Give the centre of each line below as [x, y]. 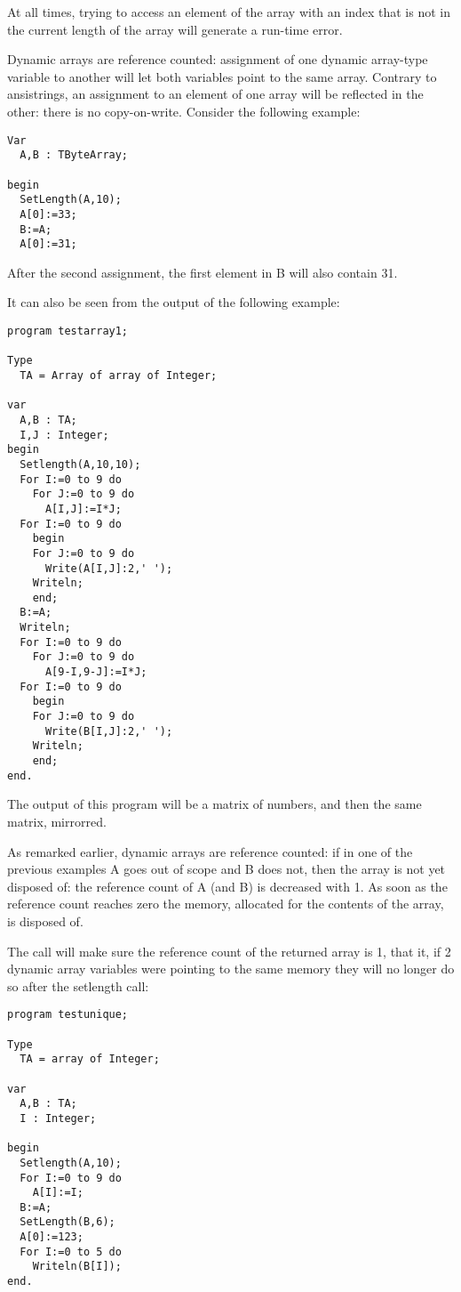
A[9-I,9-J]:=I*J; [96, 672]
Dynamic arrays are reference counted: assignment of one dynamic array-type [218, 59]
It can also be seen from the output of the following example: [174, 302]
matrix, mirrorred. [57, 821]
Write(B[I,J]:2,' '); [109, 731]
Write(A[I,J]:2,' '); [109, 568]
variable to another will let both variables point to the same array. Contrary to [222, 76]
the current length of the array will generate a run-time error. [175, 29]
